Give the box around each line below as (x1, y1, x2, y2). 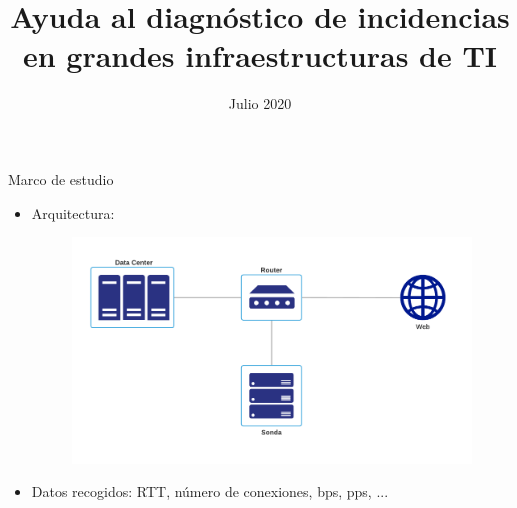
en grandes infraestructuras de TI (22, 35, 498, 76)
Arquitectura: (31, 202, 115, 223)
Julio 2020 (228, 93, 292, 114)
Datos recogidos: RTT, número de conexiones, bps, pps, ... (31, 481, 389, 502)
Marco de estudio (8, 168, 114, 189)
